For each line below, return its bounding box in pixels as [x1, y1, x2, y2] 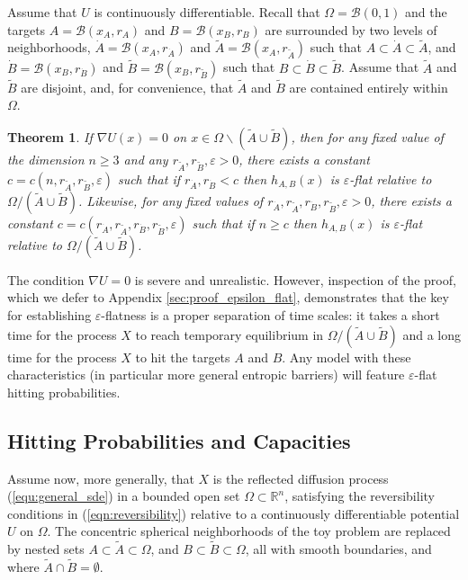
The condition [7, 270, 85, 289]
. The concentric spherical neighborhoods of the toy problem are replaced [47, 522, 451, 540]
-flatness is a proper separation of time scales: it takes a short [101, 305, 440, 324]
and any [123, 150, 168, 169]
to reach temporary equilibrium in [135, 325, 324, 344]
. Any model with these [282, 347, 411, 366]
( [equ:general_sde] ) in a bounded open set [7, 486, 240, 505]
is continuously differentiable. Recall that [94, 3, 320, 21]
